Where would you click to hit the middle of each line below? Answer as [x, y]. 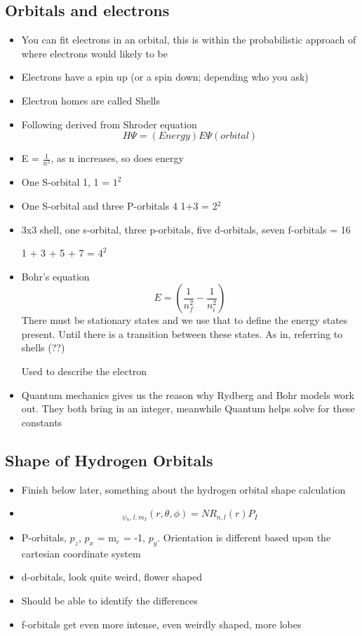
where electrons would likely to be [94, 53]
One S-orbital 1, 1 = [66, 182]
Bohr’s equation [55, 276]
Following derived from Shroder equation [109, 124]
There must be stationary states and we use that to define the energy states [185, 320]
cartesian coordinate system [81, 553]
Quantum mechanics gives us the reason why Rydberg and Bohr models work [188, 394]
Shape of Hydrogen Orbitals [109, 460]
